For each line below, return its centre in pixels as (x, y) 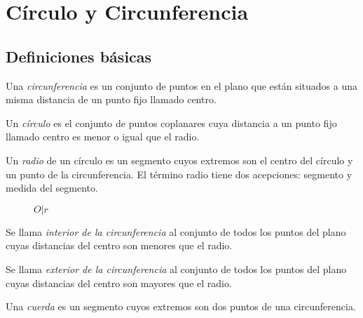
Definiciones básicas (79, 56)
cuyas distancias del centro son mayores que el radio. (119, 283)
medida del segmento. (52, 188)
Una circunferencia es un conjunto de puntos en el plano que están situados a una (182, 85)
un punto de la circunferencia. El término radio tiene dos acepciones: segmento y (179, 174)
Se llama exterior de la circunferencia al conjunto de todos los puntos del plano (176, 269)
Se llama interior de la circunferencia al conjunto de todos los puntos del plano (176, 231)
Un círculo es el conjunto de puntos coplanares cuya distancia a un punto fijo (171, 122)
